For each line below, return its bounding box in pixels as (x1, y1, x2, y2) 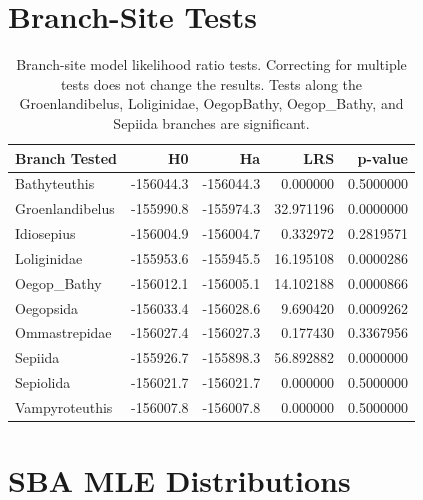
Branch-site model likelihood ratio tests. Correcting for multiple (16, 54, 407, 75)
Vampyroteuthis (15, 396, 113, 417)
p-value (357, 147, 408, 168)
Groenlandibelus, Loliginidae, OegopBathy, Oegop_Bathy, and (19, 93, 404, 114)
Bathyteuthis (15, 173, 95, 194)
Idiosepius (15, 223, 76, 244)
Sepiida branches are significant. (113, 112, 310, 133)
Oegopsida (15, 297, 79, 318)
